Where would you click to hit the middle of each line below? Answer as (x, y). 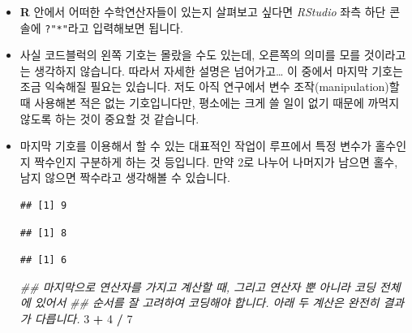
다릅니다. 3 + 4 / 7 (84, 318)
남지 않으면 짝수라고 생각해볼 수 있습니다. (125, 177)
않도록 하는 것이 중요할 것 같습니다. (109, 118)
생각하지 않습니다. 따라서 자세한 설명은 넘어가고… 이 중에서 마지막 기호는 (219, 70)
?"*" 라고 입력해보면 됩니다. (114, 27)
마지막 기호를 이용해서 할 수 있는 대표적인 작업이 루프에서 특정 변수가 (195, 146)
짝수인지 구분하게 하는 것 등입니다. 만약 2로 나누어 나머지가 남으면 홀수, (216, 161)
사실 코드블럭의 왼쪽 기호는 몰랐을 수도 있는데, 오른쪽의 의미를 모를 (190, 55)
